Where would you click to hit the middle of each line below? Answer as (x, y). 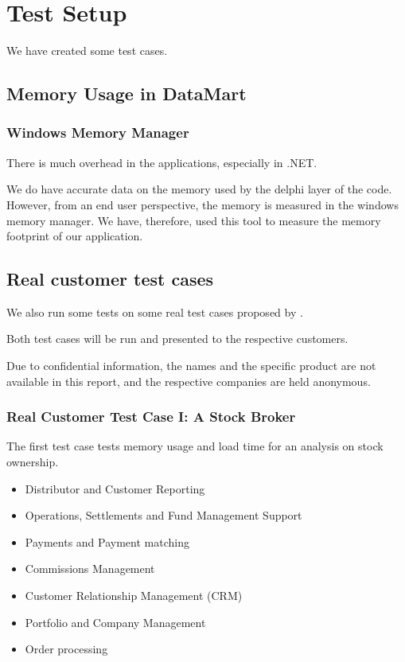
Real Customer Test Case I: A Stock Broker (151, 417)
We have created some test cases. (87, 51)
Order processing (66, 649)
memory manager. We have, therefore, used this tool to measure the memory (194, 220)
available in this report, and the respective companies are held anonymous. (189, 381)
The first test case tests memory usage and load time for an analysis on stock (195, 446)
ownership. (33, 462)
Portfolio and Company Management (115, 622)
